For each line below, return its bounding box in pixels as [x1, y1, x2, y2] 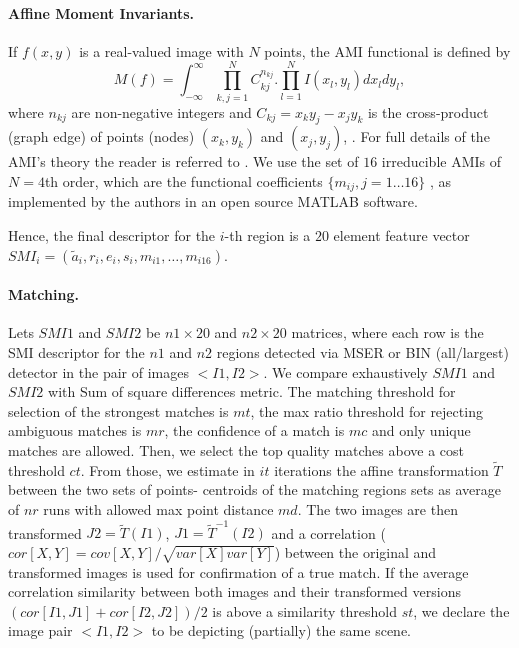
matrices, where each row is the [291, 322, 484, 343]
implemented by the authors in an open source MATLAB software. [8, 191, 418, 212]
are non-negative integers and [71, 101, 252, 122]
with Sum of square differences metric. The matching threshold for [48, 381, 456, 402]
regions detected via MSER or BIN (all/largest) [216, 341, 509, 362]
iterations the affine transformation [274, 459, 489, 480]
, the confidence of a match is [164, 420, 345, 441]
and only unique [371, 420, 471, 441]
